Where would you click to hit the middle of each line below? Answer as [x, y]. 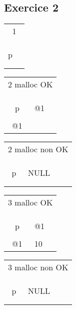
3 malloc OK [30, 202]
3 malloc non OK [38, 267]
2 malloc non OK [38, 149]
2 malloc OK [30, 84]
